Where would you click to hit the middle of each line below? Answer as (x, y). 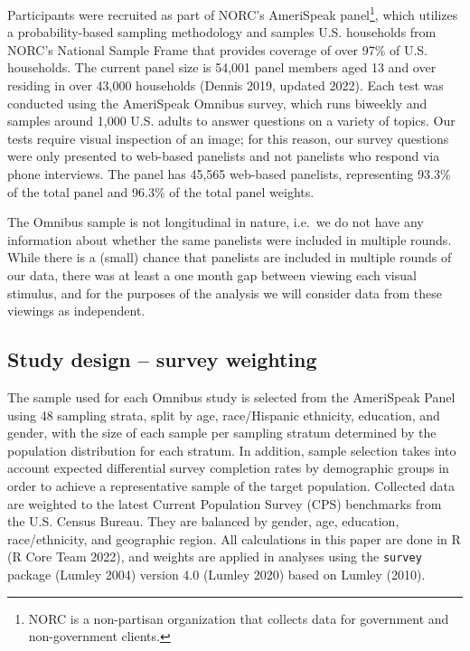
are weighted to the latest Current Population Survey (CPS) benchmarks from (225, 503)
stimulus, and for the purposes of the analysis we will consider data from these (225, 292)
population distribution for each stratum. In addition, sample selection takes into (232, 450)
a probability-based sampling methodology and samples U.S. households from (222, 32)
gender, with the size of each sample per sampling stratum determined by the (222, 433)
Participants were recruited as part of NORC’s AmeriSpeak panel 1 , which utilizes (233, 13)
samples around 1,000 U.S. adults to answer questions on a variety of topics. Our (231, 121)
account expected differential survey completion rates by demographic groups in (228, 468)
